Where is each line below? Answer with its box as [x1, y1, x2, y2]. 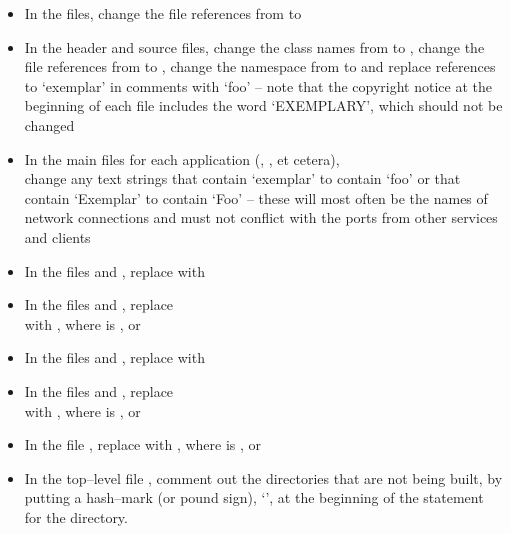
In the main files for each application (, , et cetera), [24, 148, 340, 169]
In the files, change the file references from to [24, 3, 302, 23]
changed [24, 114, 75, 135]
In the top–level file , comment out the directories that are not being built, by [24, 467, 503, 488]
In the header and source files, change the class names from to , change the [24, 36, 485, 57]
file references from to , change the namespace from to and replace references [24, 56, 496, 77]
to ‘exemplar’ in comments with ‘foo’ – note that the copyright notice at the [24, 75, 492, 96]
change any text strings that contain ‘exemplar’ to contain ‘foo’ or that [24, 168, 461, 189]
